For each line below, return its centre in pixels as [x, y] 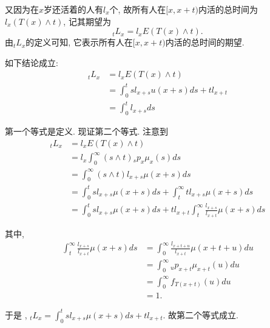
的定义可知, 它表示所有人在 [79, 42]
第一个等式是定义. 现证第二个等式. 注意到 [87, 131]
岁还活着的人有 [74, 9]
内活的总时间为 [228, 9]
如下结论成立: [32, 62]
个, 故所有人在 [138, 9]
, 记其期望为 [87, 21]
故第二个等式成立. [203, 314]
